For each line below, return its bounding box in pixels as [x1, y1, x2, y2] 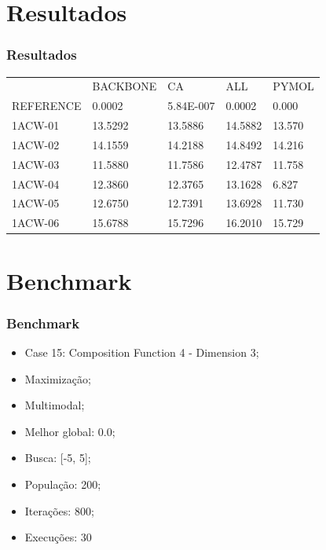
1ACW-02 [12, 136, 60, 152]
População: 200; [24, 475, 101, 492]
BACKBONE [92, 78, 157, 94]
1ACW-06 [12, 214, 60, 231]
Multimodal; [24, 397, 85, 413]
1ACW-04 [12, 175, 60, 192]
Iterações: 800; [24, 502, 94, 519]
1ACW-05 [12, 195, 60, 211]
